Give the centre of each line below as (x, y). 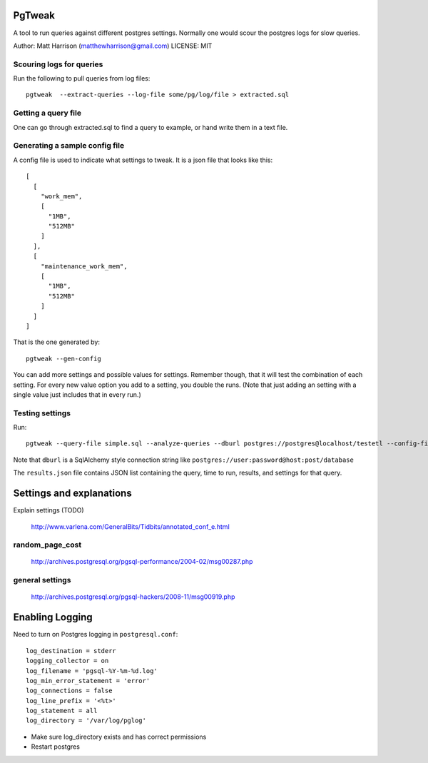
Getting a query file (47, 113)
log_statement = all (62, 711)
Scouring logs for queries (58, 64)
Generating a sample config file (69, 146)
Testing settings (42, 413)
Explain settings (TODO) (49, 510)
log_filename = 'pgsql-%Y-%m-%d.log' (92, 671)
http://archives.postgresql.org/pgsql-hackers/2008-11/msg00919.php (133, 597)
